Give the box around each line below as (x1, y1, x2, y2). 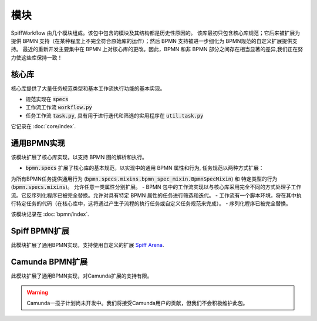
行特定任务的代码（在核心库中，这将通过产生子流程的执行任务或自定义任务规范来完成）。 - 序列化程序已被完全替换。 (11, 200, 292, 207)
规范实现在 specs (25, 96, 69, 103)
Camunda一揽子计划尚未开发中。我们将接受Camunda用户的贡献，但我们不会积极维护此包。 (26, 300, 248, 307)
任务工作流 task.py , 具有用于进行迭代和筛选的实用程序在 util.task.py (25, 112, 204, 119)
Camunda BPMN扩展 (11, 257, 88, 267)
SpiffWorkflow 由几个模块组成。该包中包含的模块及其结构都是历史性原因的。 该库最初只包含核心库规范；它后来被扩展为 (11, 29, 301, 36)
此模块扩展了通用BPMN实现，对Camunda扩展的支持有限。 (11, 272, 153, 279)
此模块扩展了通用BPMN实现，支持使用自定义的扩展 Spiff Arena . (11, 242, 164, 249)
